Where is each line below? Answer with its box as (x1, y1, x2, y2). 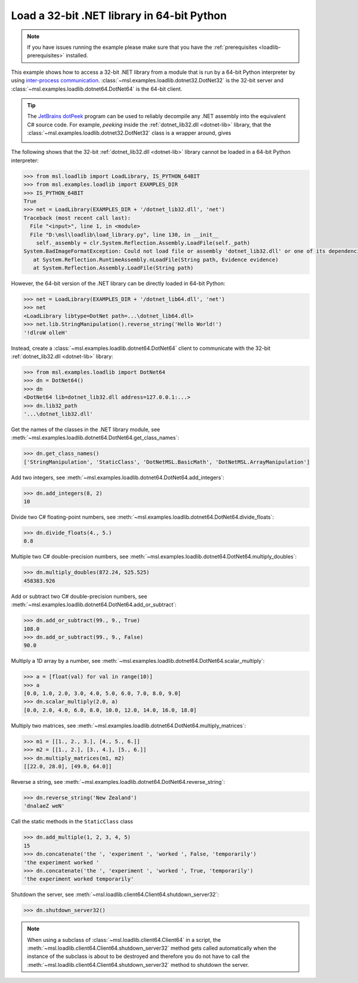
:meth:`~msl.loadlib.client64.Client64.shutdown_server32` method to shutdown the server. (27, 961, 249, 968)
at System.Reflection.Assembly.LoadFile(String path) (33, 265, 194, 271)
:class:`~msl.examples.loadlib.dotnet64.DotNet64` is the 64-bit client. (11, 85, 183, 92)
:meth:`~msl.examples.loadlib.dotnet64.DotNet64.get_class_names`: (11, 434, 179, 441)
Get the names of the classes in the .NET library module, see (11, 426, 161, 433)
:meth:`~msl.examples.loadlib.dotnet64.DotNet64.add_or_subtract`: (11, 601, 177, 608)
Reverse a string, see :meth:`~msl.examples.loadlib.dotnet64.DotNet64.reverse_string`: (11, 778, 225, 785)
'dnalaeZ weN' (23, 802, 65, 810)
